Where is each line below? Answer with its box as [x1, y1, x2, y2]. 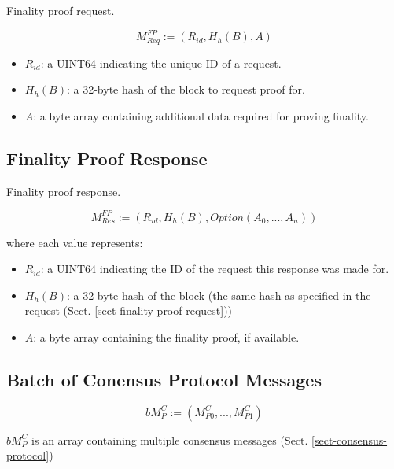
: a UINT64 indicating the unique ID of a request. [40, 54, 282, 71]
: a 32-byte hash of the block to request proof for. [66, 81, 305, 98]
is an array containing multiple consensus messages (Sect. [31, 431, 308, 448]
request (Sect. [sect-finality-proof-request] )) [24, 302, 233, 319]
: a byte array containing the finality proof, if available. [33, 329, 300, 345]
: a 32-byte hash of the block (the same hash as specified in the [66, 286, 371, 303]
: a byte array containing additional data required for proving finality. [33, 107, 369, 124]
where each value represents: [6, 234, 143, 250]
